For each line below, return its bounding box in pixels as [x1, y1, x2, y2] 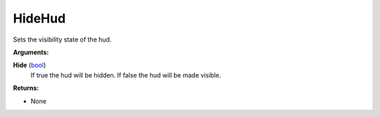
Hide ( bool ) [13, 61, 46, 70]
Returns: [13, 84, 39, 92]
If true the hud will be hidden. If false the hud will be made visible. [30, 70, 222, 79]
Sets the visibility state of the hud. [13, 35, 112, 44]
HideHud [13, 11, 66, 26]
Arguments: [13, 48, 49, 56]
